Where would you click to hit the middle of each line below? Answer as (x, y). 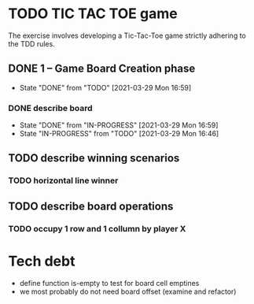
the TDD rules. (31, 43)
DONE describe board (50, 108)
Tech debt (42, 261)
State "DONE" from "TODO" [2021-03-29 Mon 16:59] (105, 87)
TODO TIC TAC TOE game (93, 14)
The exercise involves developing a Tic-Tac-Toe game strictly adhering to (127, 35)
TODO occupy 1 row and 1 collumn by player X (97, 228)
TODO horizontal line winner (63, 180)
